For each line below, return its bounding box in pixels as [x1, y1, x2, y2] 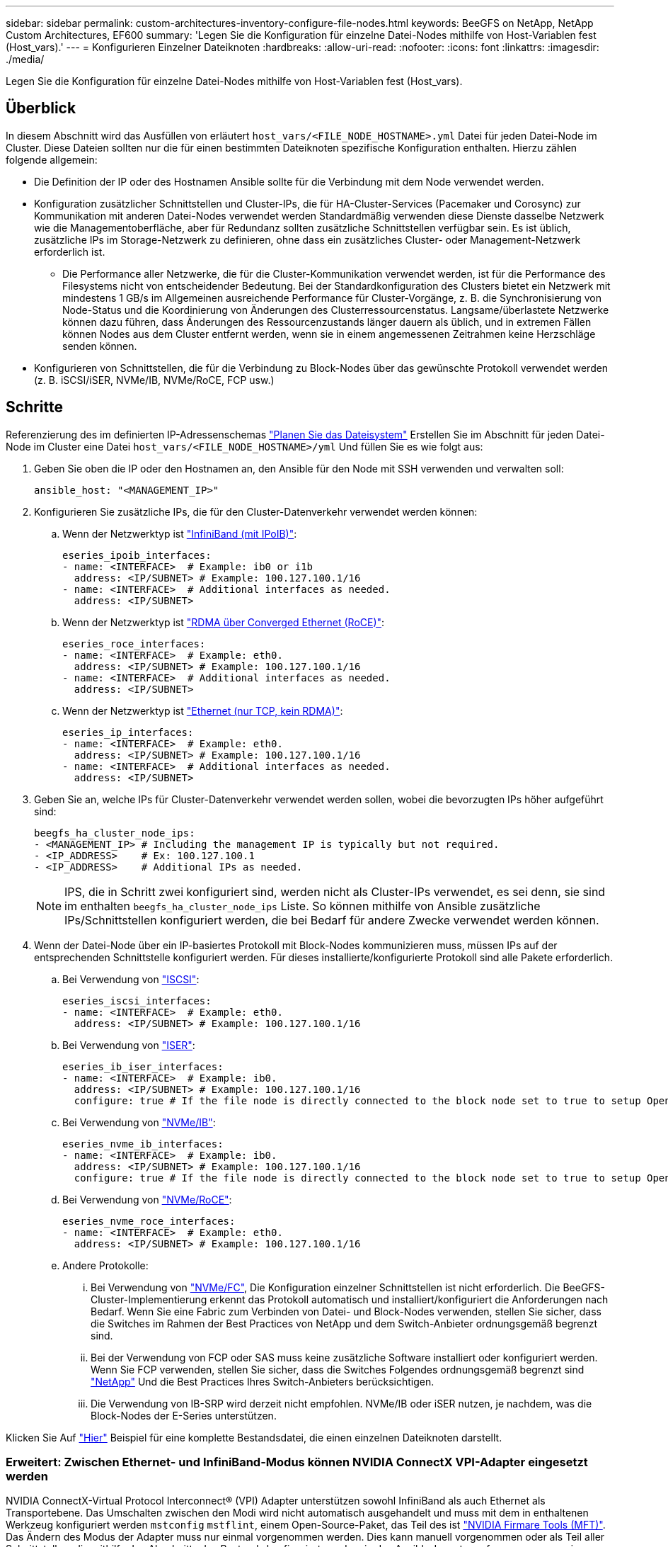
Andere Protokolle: [62, 1259, 149, 1271]
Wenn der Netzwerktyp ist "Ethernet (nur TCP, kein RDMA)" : [62, 704, 343, 717]
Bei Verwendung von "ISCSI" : [62, 973, 200, 985]
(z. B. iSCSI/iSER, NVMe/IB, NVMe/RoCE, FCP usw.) [34, 373, 275, 386]
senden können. [62, 339, 137, 352]
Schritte [6, 398, 63, 416]
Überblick [6, 99, 76, 118]
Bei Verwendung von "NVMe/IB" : [62, 1116, 216, 1128]
